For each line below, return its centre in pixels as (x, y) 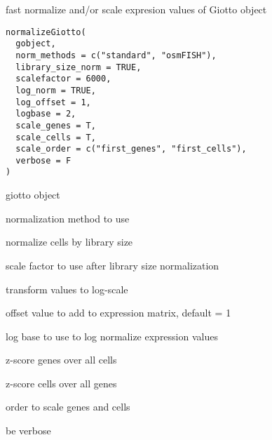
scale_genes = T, (56, 125)
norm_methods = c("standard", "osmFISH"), (116, 55)
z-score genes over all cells (61, 360)
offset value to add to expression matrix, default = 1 (118, 313)
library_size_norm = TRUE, (79, 67)
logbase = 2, (46, 114)
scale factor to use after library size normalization (113, 265)
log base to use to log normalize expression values (112, 336)
